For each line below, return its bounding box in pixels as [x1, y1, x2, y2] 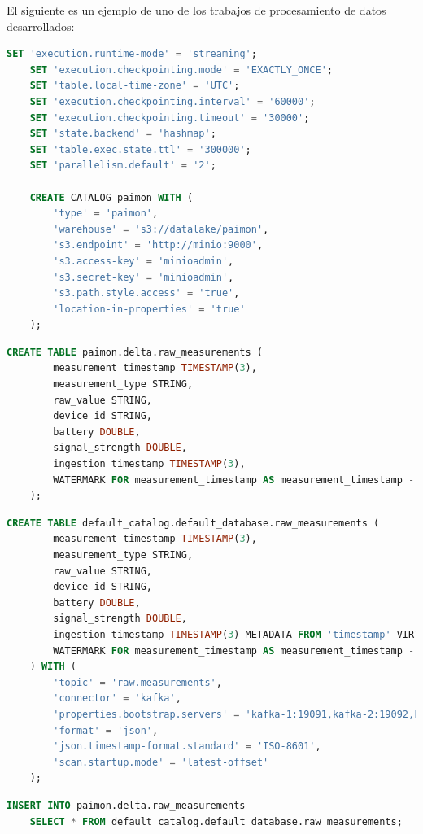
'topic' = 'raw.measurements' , [53, 676, 222, 688]
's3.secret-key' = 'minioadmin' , [53, 271, 234, 283]
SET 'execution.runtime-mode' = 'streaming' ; [7, 48, 257, 60]
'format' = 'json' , [53, 724, 159, 736]
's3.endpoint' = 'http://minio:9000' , [53, 239, 264, 251]
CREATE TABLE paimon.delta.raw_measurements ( [7, 346, 264, 358]
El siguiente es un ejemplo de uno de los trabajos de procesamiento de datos [7, 2, 386, 18]
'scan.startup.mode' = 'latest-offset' [53, 756, 269, 768]
